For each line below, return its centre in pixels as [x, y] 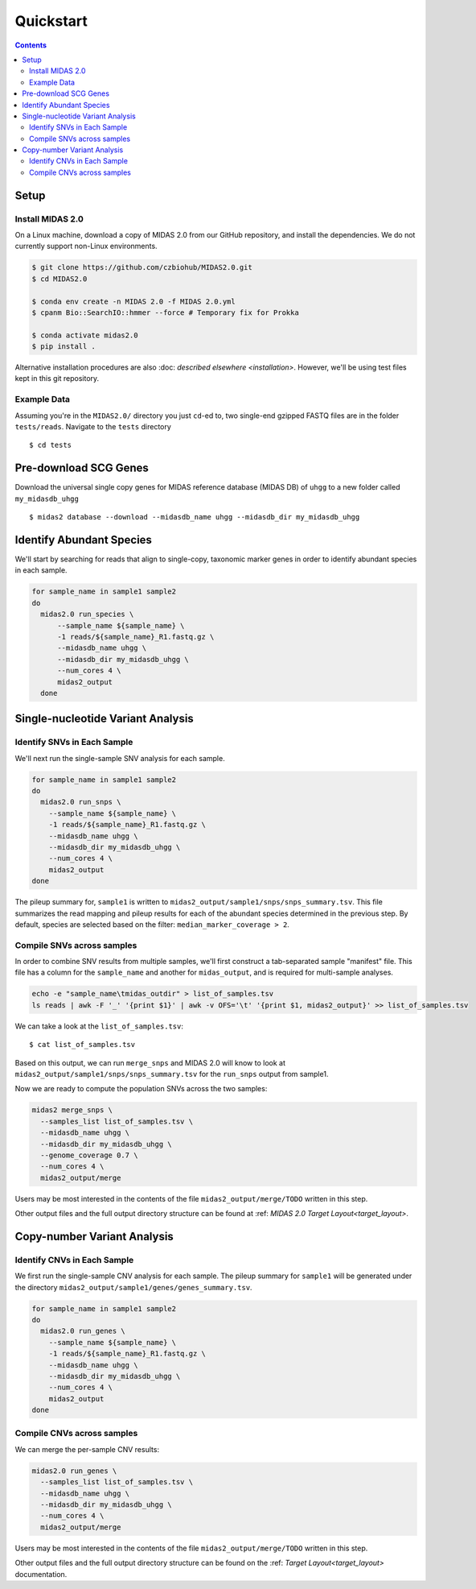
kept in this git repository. [57, 379]
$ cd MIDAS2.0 [59, 279]
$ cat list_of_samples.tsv [82, 1045]
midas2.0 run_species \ [87, 614]
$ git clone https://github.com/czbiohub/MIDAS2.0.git [142, 267]
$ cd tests [51, 445]
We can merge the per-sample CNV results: [87, 1449]
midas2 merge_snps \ [72, 1110]
